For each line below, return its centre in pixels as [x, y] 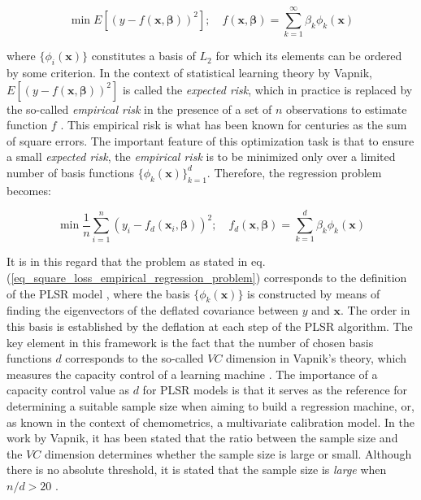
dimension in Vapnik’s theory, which [316, 358]
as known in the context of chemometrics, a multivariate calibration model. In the [210, 422]
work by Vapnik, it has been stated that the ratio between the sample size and [202, 438]
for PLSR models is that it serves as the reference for [275, 390]
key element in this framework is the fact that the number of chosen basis [190, 342]
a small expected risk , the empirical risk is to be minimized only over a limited [201, 157]
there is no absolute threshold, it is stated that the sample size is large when [197, 470]
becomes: [29, 190]
